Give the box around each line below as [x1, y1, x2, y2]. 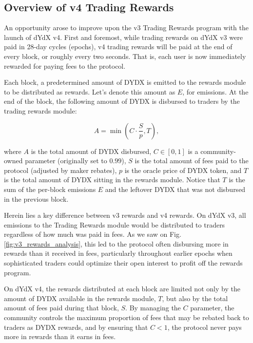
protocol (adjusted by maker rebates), [4, 165, 117, 175]
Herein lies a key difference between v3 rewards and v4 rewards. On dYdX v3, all [4, 210, 246, 220]
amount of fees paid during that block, [4, 303, 119, 313]
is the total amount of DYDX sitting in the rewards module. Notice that [4, 174, 220, 185]
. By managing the [125, 303, 181, 313]
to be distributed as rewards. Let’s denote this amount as [4, 86, 175, 96]
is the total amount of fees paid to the [135, 155, 249, 166]
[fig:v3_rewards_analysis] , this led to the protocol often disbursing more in [4, 238, 229, 248]
